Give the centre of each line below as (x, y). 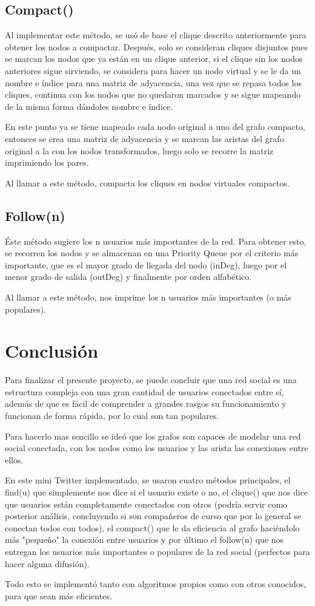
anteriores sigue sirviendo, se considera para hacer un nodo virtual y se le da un (153, 70)
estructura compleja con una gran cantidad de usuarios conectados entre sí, (144, 391)
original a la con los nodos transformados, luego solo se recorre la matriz (139, 150)
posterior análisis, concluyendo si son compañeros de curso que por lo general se (153, 516)
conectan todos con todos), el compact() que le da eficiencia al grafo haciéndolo (152, 527)
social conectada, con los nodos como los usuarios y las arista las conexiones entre (157, 448)
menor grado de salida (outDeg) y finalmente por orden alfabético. (128, 277)
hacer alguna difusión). (47, 563)
